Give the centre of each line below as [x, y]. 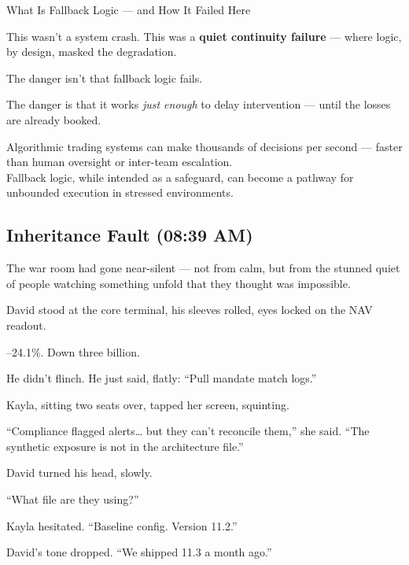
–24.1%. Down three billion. [73, 351]
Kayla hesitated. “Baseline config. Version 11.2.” [122, 525]
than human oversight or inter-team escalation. [120, 162]
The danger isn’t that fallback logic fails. [105, 78]
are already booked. [54, 119]
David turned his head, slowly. [79, 473]
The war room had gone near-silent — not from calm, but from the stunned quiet [203, 268]
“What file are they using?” [73, 499]
